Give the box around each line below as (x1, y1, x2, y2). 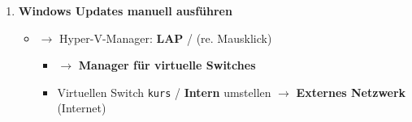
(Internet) (57, 99, 106, 116)
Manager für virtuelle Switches (78, 57, 256, 74)
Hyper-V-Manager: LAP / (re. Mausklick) (59, 29, 272, 46)
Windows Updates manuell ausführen (18, 2, 232, 19)
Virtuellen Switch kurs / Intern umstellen (57, 83, 271, 100)
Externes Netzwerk (296, 83, 406, 100)
